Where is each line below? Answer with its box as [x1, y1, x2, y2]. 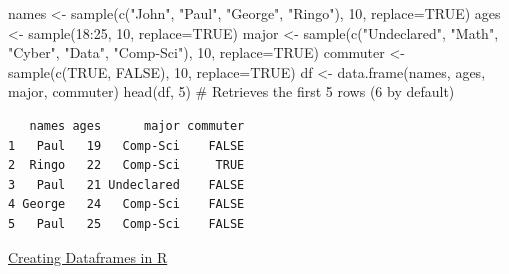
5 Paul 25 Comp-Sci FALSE [8, 216, 245, 231]
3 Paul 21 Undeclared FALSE [8, 177, 245, 192]
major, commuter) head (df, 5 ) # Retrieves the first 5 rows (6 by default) [8, 81, 455, 102]
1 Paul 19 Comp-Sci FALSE [8, 138, 245, 153]
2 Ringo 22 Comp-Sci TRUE [8, 158, 245, 173]
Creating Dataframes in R [8, 246, 168, 267]
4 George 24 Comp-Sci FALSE [8, 197, 245, 212]
